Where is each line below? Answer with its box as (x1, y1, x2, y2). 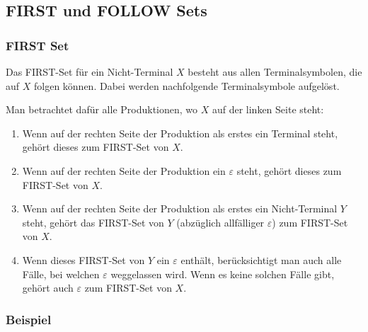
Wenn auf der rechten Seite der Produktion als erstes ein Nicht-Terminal (22, 201, 338, 216)
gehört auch (22, 280, 74, 295)
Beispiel (6, 310, 52, 328)
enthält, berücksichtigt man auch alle (180, 252, 342, 267)
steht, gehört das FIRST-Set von (22, 214, 164, 229)
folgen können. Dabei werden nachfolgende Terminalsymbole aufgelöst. (33, 78, 340, 93)
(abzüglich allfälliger (176, 214, 265, 229)
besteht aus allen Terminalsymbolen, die (188, 64, 362, 79)
